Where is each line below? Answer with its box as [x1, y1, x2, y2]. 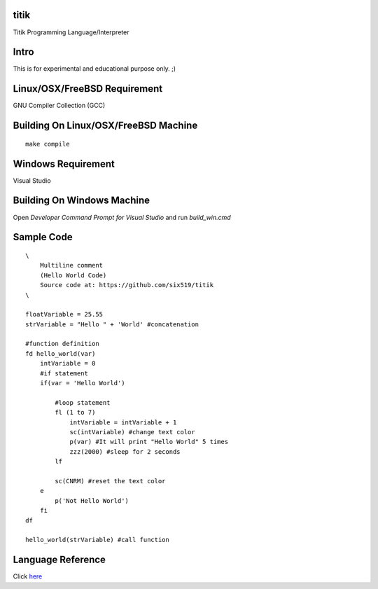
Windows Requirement [13, 158, 115, 169]
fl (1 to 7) [55, 408, 96, 417]
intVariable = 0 [39, 359, 96, 368]
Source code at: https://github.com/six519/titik [39, 281, 213, 289]
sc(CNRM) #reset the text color [55, 477, 166, 485]
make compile [25, 140, 70, 148]
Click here [13, 572, 43, 581]
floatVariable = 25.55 [25, 310, 104, 319]
